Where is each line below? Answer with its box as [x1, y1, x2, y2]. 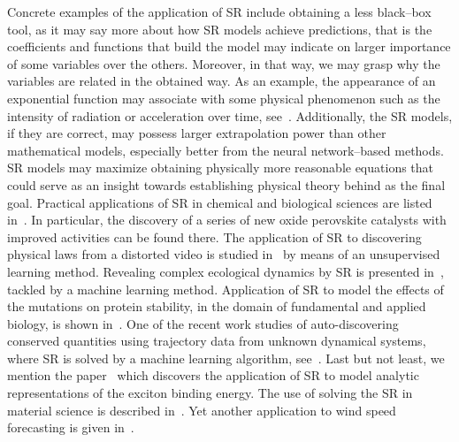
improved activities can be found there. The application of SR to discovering [7, 227, 422, 246]
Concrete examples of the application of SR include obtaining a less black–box [7, 3, 432, 20]
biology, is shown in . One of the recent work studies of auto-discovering [7, 314, 399, 332]
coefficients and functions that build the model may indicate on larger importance [7, 37, 451, 56]
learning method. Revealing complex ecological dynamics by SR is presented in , [7, 262, 444, 280]
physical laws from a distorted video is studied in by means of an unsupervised [7, 245, 440, 263]
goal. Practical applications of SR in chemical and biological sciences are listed [7, 193, 432, 211]
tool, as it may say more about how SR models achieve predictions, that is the [7, 19, 432, 38]
